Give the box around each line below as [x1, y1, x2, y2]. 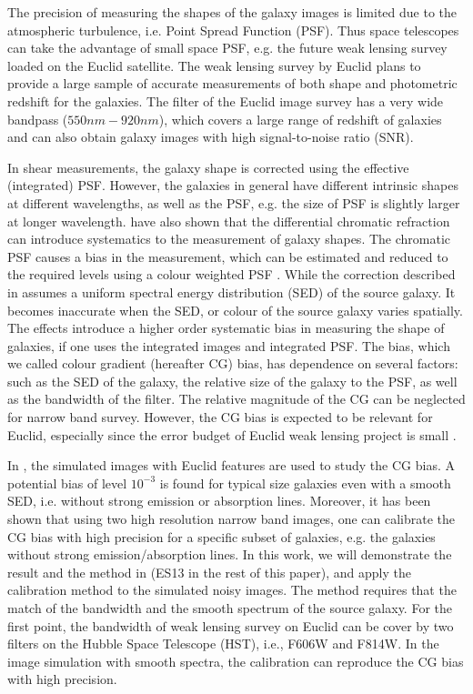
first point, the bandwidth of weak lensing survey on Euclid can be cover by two [7, 616, 454, 635]
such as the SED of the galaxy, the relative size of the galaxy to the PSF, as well [7, 371, 458, 390]
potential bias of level [7, 473, 127, 492]
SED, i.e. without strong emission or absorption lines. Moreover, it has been [7, 491, 431, 510]
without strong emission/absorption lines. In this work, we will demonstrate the [7, 545, 452, 564]
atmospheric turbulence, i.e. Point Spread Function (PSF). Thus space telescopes [7, 20, 459, 39]
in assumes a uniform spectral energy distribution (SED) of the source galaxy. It [7, 282, 456, 301]
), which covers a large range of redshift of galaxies [158, 109, 442, 128]
